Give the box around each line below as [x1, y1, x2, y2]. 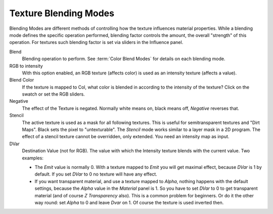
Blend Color [9, 77, 34, 83]
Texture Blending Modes [9, 8, 115, 19]
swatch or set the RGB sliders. [22, 91, 85, 97]
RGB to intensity [9, 63, 43, 69]
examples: [22, 155, 44, 161]
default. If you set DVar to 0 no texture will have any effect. [34, 171, 158, 177]
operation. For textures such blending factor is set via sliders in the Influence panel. [9, 39, 184, 46]
